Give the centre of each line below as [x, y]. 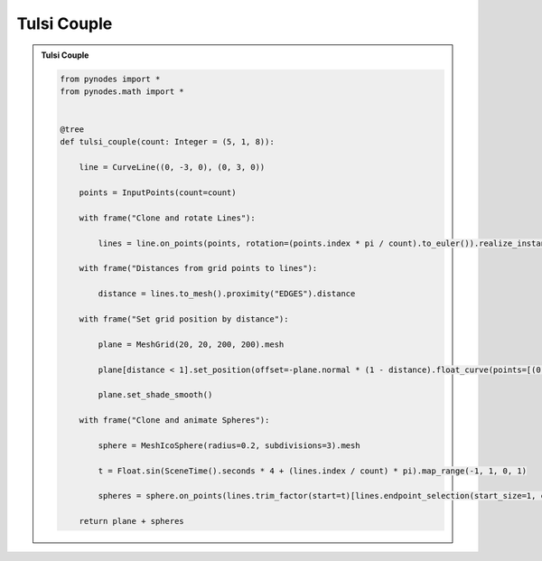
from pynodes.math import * [122, 91]
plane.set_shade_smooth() [155, 395]
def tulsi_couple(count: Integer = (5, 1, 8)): [167, 142]
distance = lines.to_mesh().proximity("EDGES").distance [227, 294]
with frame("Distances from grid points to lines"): [198, 268]
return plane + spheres [131, 521]
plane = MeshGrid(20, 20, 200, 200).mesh [191, 344]
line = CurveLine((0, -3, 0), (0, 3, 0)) [172, 168]
